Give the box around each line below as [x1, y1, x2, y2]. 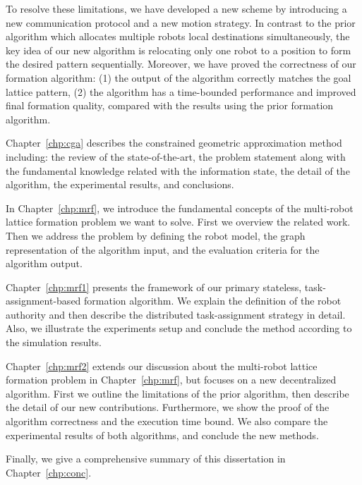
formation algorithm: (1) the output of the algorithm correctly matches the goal [6, 70, 351, 85]
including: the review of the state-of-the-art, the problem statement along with [6, 149, 346, 164]
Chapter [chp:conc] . [6, 465, 92, 479]
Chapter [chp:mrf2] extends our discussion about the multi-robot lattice [6, 358, 318, 373]
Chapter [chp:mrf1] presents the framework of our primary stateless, [6, 279, 302, 294]
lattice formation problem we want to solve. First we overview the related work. [6, 214, 351, 229]
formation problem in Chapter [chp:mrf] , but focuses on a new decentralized [6, 372, 337, 387]
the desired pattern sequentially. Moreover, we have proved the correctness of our [6, 56, 356, 71]
